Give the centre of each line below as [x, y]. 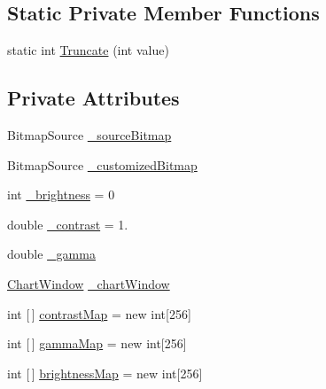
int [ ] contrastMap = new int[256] [99, 313]
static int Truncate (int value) [88, 50]
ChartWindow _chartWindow [89, 283]
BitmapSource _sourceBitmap [89, 135]
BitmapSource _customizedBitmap [102, 164]
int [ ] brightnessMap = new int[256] [105, 373]
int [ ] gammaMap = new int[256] [97, 343]
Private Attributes [93, 98]
